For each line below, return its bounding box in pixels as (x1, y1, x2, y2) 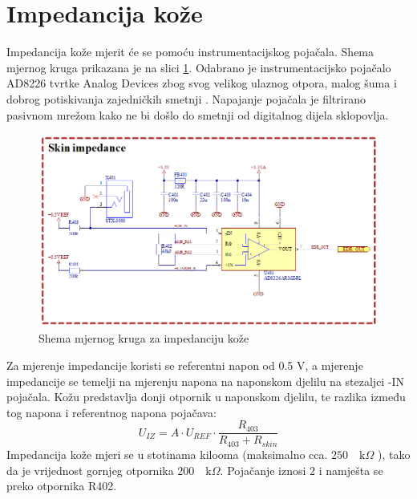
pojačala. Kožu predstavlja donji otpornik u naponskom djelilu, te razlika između (6, 388, 406, 405)
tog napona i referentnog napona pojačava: (6, 404, 217, 420)
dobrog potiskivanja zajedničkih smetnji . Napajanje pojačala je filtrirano (6, 90, 366, 107)
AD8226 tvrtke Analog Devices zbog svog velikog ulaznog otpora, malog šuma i (6, 75, 397, 91)
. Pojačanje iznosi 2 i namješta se (220, 461, 383, 478)
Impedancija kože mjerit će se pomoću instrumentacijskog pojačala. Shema (6, 43, 374, 60)
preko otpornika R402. (6, 477, 117, 494)
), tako (377, 445, 411, 462)
